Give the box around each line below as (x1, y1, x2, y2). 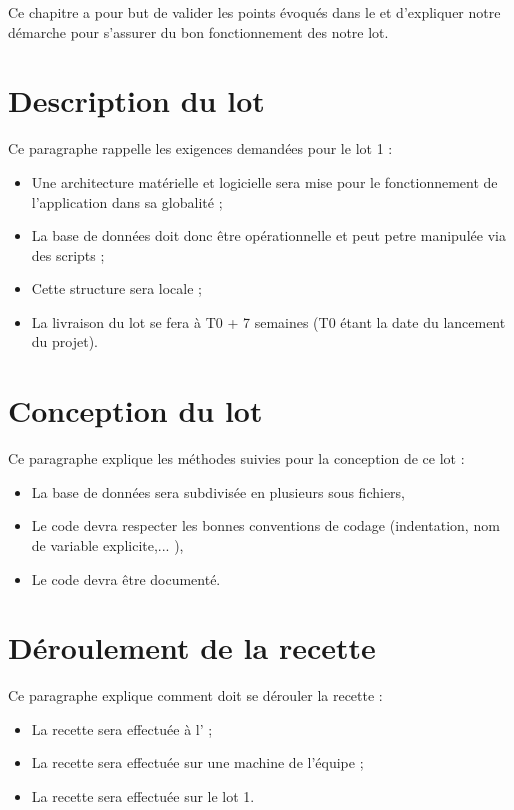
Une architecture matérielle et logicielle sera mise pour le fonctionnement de (31, 171, 498, 192)
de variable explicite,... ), (31, 534, 184, 555)
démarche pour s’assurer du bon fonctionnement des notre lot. (8, 21, 389, 42)
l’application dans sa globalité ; (31, 191, 223, 212)
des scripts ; (31, 244, 105, 265)
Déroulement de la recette (8, 627, 376, 668)
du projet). (31, 331, 98, 352)
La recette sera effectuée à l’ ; (31, 718, 213, 739)
